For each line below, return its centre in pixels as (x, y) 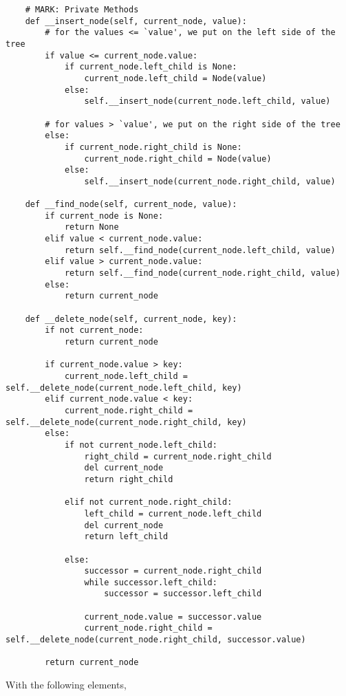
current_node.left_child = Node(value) (175, 78)
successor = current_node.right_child (173, 571)
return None (91, 227)
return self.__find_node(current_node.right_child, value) (202, 273)
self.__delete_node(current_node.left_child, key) (124, 388)
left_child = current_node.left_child (173, 513)
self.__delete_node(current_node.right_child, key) (126, 422)
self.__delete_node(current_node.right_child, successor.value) (156, 640)
